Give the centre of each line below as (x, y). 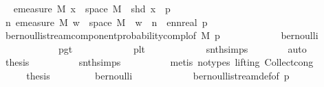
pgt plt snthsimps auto (182, 48)
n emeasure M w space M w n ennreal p (106, 22)
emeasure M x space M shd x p (92, 8)
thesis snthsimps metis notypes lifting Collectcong (159, 62)
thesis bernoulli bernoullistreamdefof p (158, 75)
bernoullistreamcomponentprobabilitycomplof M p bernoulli (162, 35)
